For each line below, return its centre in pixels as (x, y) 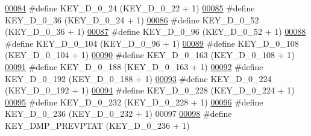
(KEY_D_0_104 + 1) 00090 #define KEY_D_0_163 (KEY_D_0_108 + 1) (150, 55)
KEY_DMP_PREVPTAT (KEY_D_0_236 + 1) (97, 125)
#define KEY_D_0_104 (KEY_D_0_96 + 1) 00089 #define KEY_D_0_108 (152, 43)
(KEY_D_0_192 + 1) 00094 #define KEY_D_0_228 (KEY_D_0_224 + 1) (150, 90)
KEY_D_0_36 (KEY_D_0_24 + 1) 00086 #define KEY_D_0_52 (132, 19)
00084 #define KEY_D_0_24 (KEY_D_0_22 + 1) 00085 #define (130, 8)
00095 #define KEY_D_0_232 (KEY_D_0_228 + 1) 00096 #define (134, 102)
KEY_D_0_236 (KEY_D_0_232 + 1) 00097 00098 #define (118, 114)
